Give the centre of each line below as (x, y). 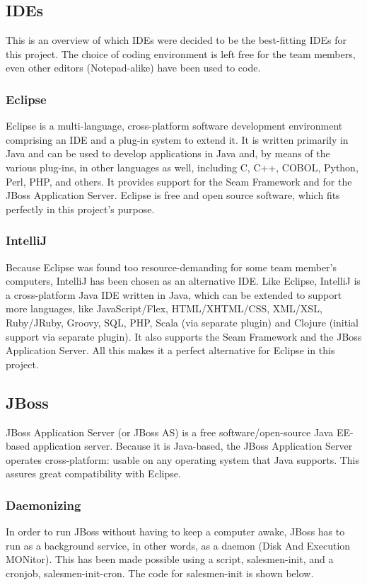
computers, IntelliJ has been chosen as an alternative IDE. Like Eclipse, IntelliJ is (183, 281)
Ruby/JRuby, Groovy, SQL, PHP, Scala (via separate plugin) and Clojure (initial (182, 322)
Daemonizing (43, 505)
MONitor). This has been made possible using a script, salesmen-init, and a (170, 559)
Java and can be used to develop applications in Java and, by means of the (168, 153)
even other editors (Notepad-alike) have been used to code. (133, 68)
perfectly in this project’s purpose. (80, 209)
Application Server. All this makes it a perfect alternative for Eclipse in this (170, 350)
